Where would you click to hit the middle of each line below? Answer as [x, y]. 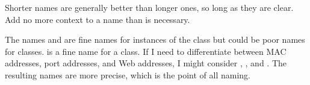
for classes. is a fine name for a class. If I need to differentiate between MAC [146, 51]
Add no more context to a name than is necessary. [98, 19]
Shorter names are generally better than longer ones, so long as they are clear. [149, 7]
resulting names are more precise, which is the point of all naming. [128, 74]
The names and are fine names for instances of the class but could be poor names [155, 39]
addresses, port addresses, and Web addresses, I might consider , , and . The [146, 63]
